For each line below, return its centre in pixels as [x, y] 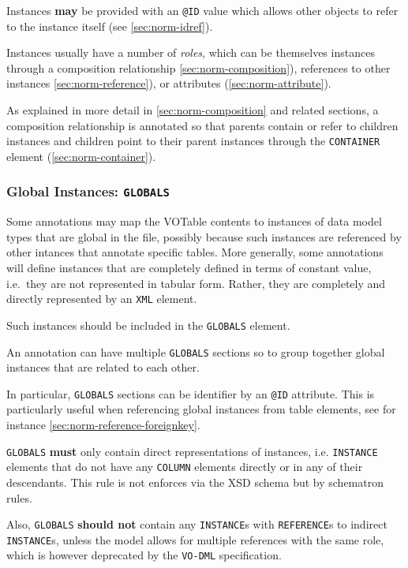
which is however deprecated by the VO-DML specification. [144, 555]
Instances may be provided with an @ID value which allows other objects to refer [202, 10]
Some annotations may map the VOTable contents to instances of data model [194, 221]
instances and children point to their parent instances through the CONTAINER [193, 141]
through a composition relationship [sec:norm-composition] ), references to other [198, 67]
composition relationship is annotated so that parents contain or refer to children [202, 125]
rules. [19, 497]
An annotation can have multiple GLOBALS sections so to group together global [196, 351]
